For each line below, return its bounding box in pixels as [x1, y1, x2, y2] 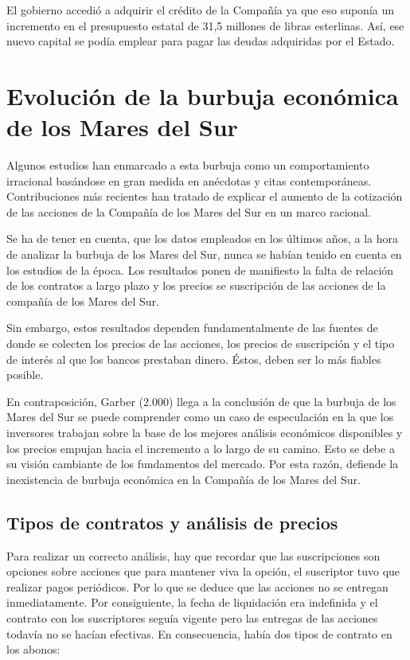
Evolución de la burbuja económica [6, 79, 399, 111]
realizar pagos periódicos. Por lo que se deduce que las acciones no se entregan [6, 578, 389, 595]
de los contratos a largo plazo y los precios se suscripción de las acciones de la [6, 277, 386, 294]
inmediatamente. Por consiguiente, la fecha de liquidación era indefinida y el [6, 594, 378, 611]
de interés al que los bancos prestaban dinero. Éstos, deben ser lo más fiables [6, 350, 381, 367]
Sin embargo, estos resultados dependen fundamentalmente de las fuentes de [6, 319, 378, 336]
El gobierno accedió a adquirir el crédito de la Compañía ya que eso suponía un [6, 2, 395, 18]
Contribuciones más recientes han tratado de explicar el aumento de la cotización [6, 188, 403, 205]
